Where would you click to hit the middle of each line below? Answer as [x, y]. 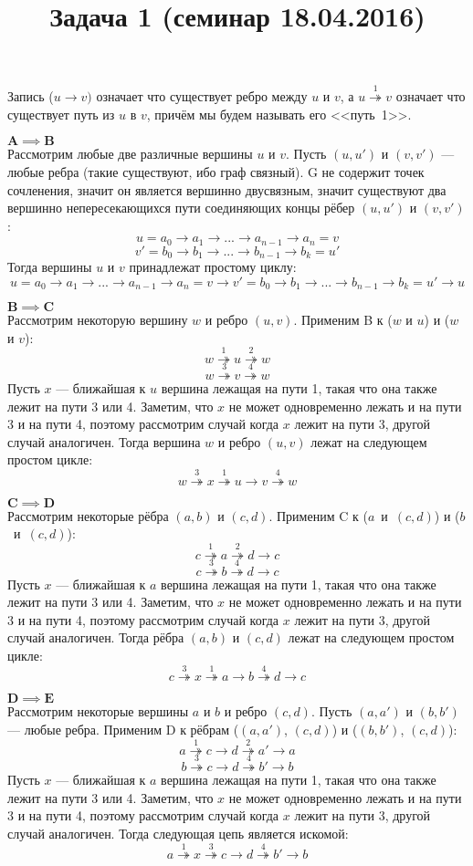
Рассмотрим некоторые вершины [98, 711]
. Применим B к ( [343, 320]
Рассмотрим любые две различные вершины [130, 154]
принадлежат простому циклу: [213, 267]
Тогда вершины [50, 267]
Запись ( [31, 96]
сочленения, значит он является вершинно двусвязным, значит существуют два [227, 189]
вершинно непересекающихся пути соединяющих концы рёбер [181, 208]
